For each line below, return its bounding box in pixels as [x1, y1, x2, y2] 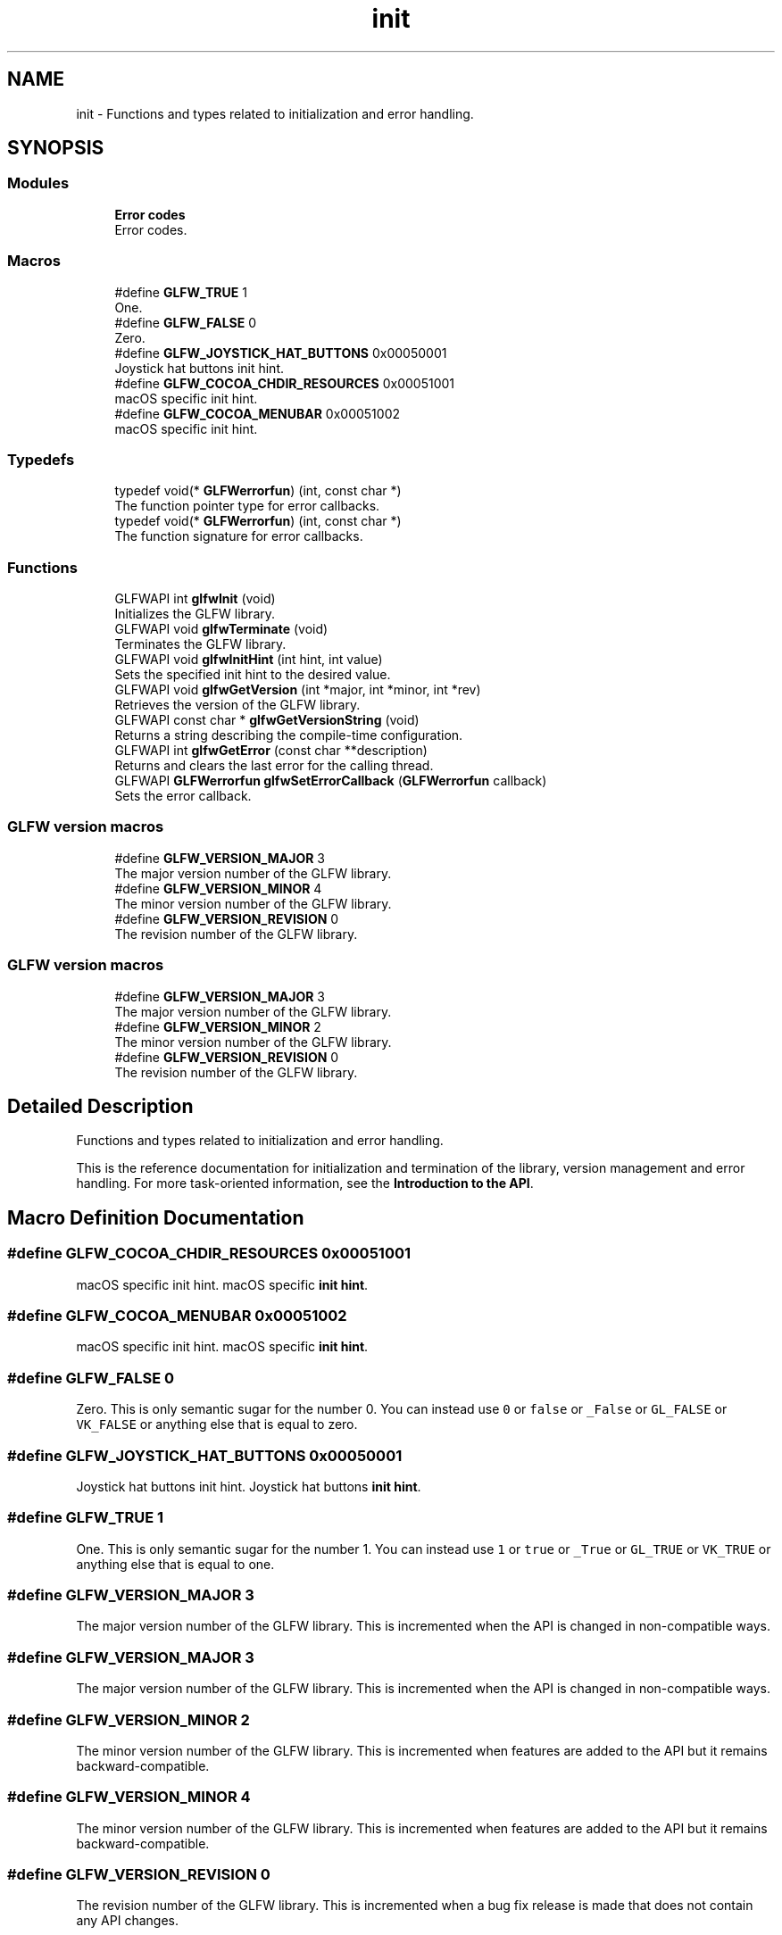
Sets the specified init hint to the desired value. [114, 667, 391, 683]
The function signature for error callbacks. [114, 528, 363, 544]
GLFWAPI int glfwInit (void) [114, 591, 276, 607]
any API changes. [76, 1913, 179, 1929]
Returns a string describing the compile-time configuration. [114, 727, 463, 743]
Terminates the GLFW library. [114, 636, 287, 652]
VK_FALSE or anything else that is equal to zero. [76, 1416, 358, 1433]
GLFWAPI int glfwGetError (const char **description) [114, 743, 428, 759]
